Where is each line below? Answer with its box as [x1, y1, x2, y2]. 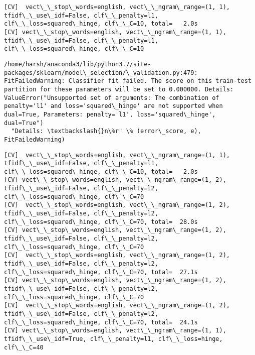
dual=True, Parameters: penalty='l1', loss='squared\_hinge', [4, 110, 216, 118]
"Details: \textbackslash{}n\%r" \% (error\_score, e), [11, 128, 201, 135]
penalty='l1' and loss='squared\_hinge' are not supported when [4, 102, 223, 110]
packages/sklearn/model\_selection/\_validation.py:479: [4, 69, 198, 76]
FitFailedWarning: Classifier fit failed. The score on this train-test [4, 77, 251, 85]
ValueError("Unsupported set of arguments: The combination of [4, 94, 219, 101]
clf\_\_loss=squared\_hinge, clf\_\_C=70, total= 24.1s [4, 318, 198, 326]
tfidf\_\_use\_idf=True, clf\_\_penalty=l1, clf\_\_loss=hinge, [4, 335, 223, 342]
